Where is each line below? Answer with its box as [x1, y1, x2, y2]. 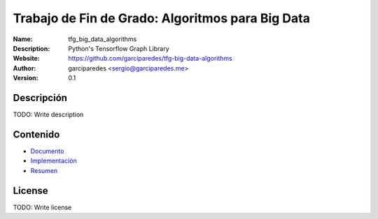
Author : [13, 63, 36, 73]
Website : [13, 54, 40, 63]
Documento [30, 146, 64, 155]
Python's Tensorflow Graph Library [68, 44, 169, 52]
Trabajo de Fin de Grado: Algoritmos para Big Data [13, 10, 311, 26]
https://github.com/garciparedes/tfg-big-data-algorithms [68, 54, 232, 63]
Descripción [13, 91, 68, 104]
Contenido [13, 128, 60, 140]
